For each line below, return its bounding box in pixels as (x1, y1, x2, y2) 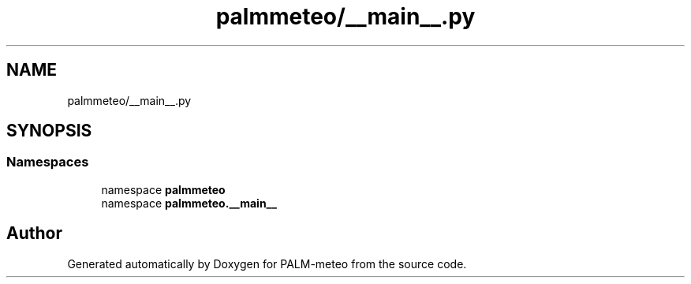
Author (6, 223, 62, 244)
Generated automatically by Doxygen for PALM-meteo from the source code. (67, 256, 467, 271)
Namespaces (6, 154, 89, 170)
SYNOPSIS (6, 121, 92, 141)
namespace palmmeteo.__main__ (101, 196, 277, 210)
